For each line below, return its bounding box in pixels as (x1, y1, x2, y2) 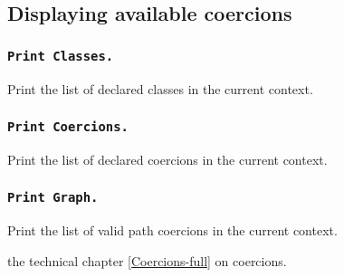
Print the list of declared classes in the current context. (7, 79, 313, 98)
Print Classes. (7, 48, 114, 63)
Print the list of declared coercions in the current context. (7, 149, 328, 168)
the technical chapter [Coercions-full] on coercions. (7, 251, 287, 270)
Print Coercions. (7, 119, 129, 135)
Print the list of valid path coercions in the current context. (7, 221, 338, 240)
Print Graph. (7, 190, 99, 205)
